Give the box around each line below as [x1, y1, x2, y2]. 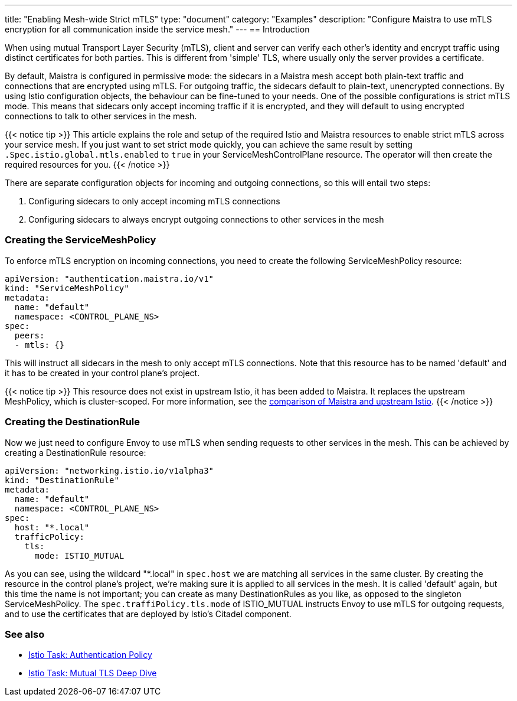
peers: [14, 330, 45, 340]
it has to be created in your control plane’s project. [5, 367, 200, 378]
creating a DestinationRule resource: [5, 447, 146, 458]
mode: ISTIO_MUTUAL [34, 550, 125, 560]
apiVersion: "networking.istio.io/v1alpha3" [5, 465, 214, 475]
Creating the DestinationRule [5, 416, 140, 428]
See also [5, 628, 45, 640]
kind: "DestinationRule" [5, 475, 119, 485]
